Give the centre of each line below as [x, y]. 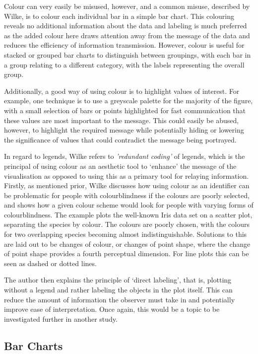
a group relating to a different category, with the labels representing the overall [124, 64]
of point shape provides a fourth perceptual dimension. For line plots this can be [127, 253]
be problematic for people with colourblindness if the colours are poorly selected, [127, 195]
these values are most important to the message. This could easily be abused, [122, 120]
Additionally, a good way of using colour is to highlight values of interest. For [122, 91]
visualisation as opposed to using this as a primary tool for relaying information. [127, 176]
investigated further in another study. [61, 319]
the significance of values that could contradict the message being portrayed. [120, 139]
